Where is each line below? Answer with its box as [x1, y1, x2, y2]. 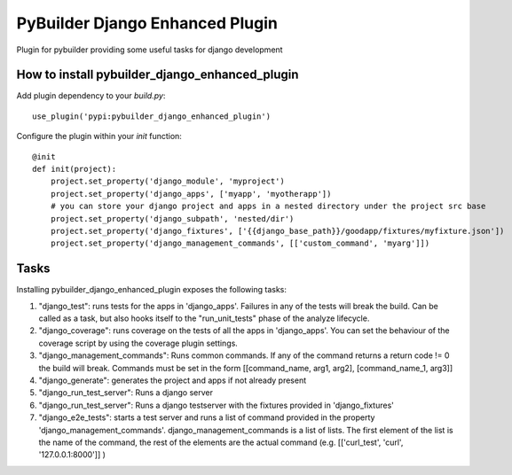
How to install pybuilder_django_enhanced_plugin [16, 67, 299, 82]
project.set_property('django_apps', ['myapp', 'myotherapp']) [50, 189, 332, 199]
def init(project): [32, 164, 117, 175]
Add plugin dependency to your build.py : [16, 90, 166, 101]
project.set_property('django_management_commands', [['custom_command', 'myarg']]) [50, 238, 430, 248]
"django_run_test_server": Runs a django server [38, 387, 213, 398]
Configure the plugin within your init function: [16, 131, 182, 142]
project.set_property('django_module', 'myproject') [50, 176, 286, 186]
